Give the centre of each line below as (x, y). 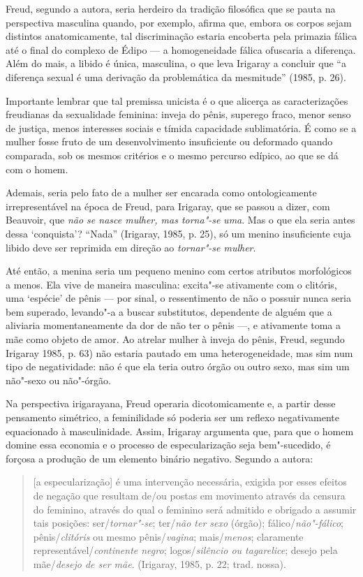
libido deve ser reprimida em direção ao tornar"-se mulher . (131, 247)
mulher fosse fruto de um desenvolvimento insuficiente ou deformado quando (169, 141)
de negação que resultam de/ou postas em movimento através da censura (189, 495)
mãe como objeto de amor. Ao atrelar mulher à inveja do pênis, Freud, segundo (175, 339)
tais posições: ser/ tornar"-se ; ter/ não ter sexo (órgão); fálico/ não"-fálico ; (188, 523)
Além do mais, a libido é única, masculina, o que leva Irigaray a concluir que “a (176, 63)
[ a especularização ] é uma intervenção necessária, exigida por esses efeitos (190, 482)
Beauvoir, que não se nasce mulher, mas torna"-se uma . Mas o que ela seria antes (180, 220)
